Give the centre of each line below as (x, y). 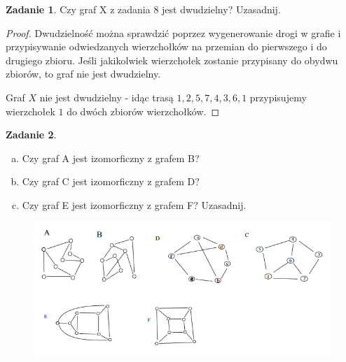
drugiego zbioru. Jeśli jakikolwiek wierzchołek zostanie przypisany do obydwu (172, 60)
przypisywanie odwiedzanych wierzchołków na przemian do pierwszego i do (166, 46)
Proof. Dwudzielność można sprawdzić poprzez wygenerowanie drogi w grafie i (173, 32)
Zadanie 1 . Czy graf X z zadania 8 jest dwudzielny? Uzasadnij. (143, 9)
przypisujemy (278, 97)
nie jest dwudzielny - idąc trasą (106, 97)
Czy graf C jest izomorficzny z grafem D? (111, 181)
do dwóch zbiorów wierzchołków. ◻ (143, 111)
